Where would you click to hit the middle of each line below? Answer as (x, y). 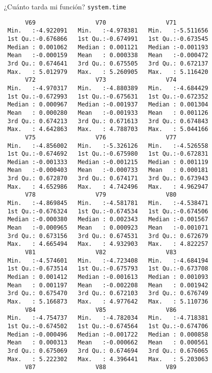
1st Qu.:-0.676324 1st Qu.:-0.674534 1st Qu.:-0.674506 (108, 211)
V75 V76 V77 (101, 137)
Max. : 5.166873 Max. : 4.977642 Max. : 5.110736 (108, 301)
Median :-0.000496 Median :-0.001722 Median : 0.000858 (108, 334)
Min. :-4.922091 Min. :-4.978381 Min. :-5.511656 (108, 31)
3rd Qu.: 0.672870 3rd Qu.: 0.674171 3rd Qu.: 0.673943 (108, 179)
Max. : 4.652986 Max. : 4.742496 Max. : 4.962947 (108, 186)
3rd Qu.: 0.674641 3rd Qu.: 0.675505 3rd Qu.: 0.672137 (108, 63)
